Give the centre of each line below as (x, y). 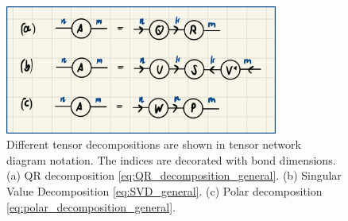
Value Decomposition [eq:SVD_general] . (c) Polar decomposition (164, 191)
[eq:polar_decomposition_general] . (91, 206)
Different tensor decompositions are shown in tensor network (154, 144)
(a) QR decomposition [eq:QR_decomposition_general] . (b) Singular (174, 175)
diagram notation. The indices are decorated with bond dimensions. (171, 159)
